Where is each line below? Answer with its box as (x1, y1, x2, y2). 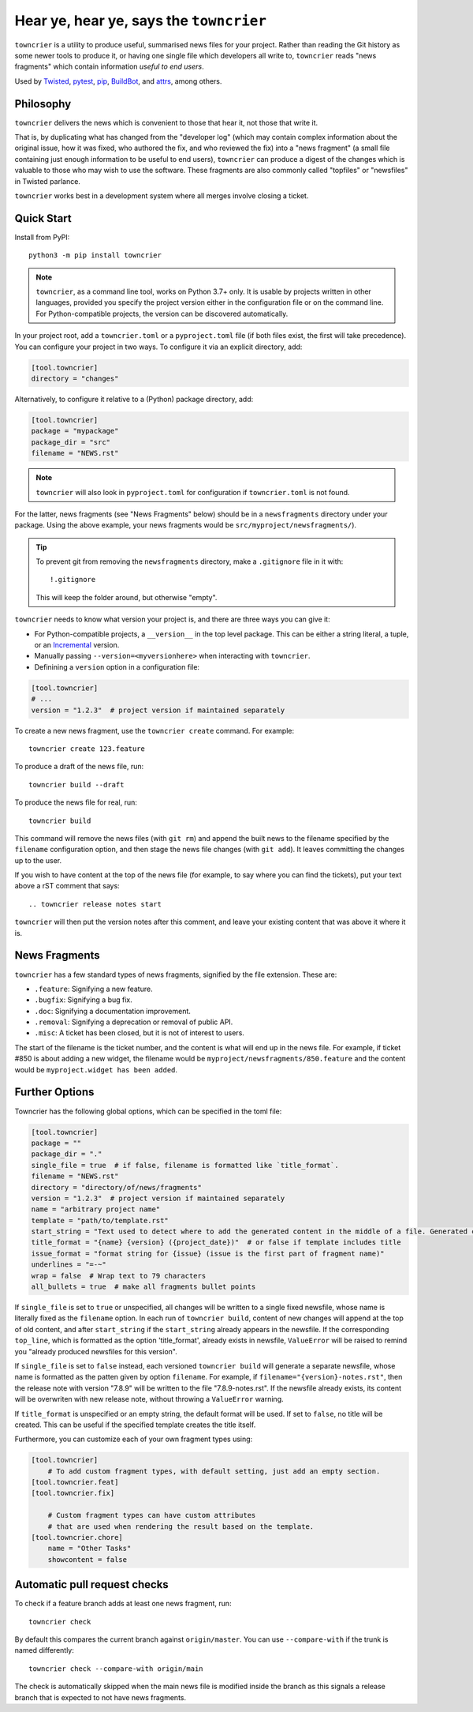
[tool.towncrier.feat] (31, 1477, 119, 1487)
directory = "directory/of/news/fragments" (31, 1183, 203, 1192)
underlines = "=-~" (31, 1260, 106, 1269)
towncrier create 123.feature (28, 744, 146, 753)
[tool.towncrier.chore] (31, 1533, 124, 1542)
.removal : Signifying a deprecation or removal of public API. (34, 1017, 233, 1027)
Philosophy (14, 97, 72, 111)
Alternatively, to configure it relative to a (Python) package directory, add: (14, 394, 254, 404)
